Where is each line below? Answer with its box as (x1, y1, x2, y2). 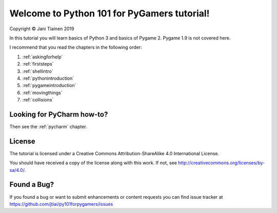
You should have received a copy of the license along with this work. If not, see (9, 160, 177, 166)
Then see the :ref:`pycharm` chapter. (9, 123, 87, 130)
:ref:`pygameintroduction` (22, 82, 76, 89)
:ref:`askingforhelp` (22, 54, 63, 60)
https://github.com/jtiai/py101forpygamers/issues (9, 201, 113, 207)
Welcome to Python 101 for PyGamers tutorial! (9, 8, 210, 19)
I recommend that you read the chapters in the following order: (9, 44, 142, 51)
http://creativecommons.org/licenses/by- (177, 160, 265, 166)
